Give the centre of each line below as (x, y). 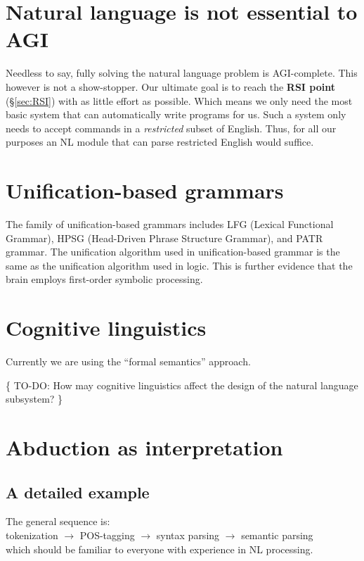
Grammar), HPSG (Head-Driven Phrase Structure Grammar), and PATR (164, 238)
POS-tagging (107, 535)
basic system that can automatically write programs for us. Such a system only (176, 114)
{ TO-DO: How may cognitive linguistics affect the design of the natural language (182, 385)
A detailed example (78, 492)
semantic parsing (277, 535)
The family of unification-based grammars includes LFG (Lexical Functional (170, 224)
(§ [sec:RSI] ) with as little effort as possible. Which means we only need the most (179, 100)
